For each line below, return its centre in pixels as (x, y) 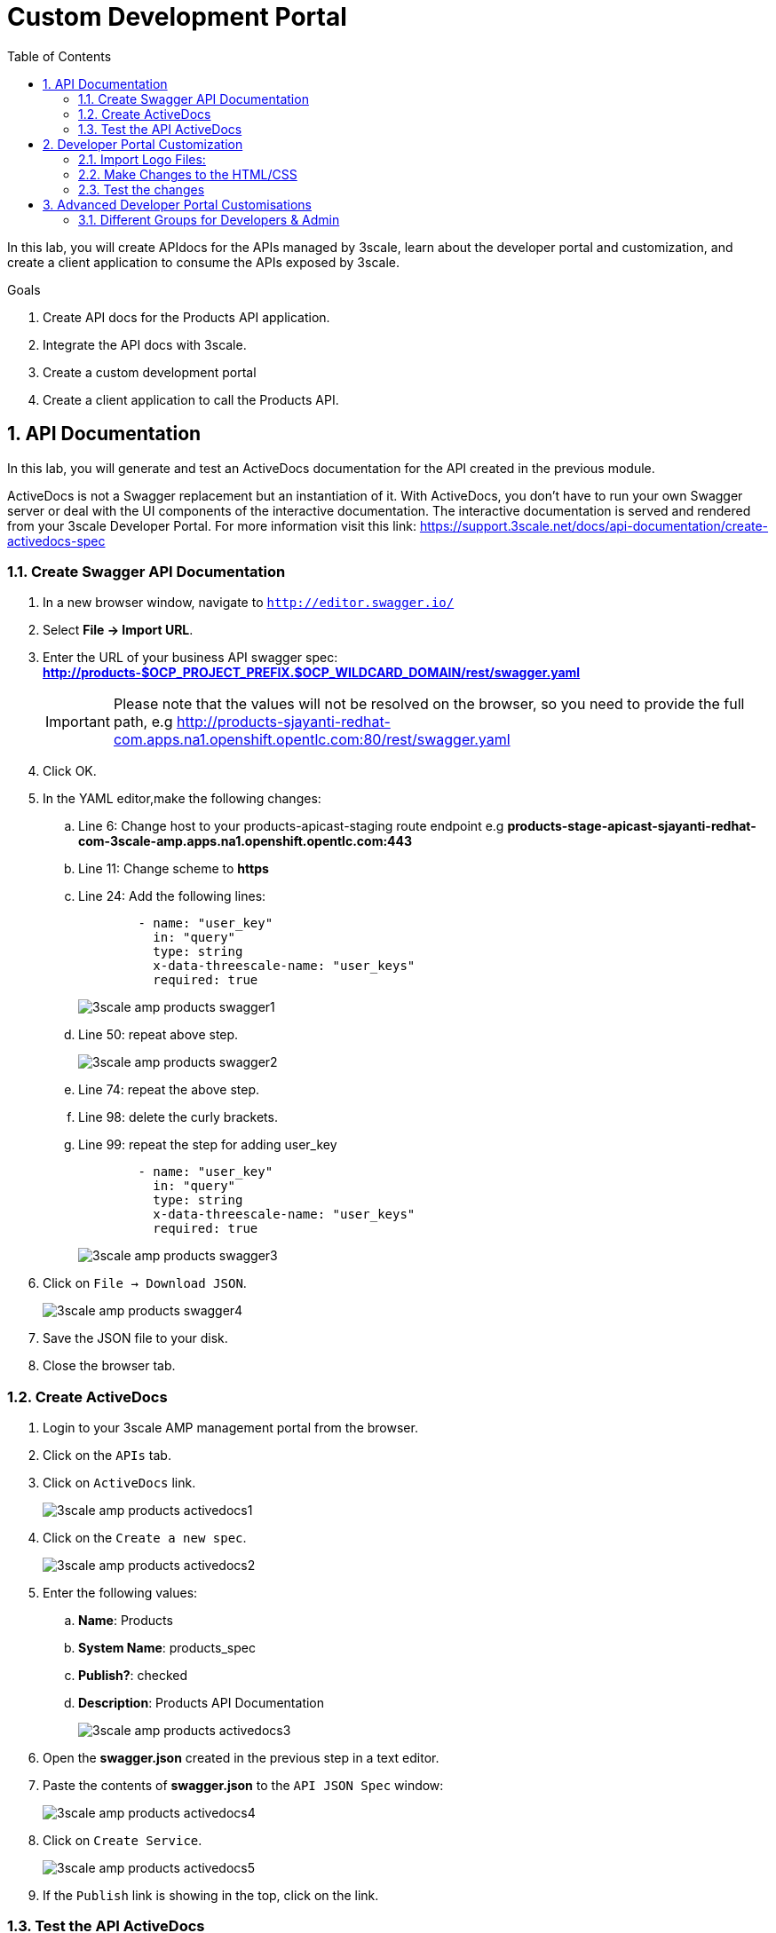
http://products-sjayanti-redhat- (283, 722)
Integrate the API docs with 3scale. (145, 344)
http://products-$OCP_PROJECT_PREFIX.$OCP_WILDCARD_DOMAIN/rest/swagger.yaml (312, 673)
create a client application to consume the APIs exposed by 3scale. (203, 262)
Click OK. (70, 771)
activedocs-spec (56, 540)
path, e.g (143, 722)
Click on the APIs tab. (107, 1456)
